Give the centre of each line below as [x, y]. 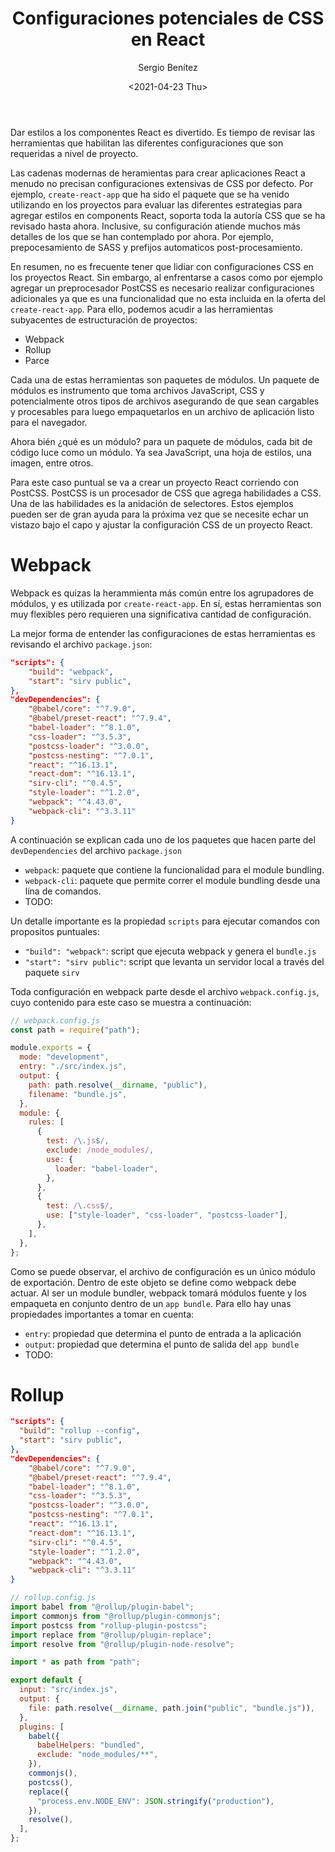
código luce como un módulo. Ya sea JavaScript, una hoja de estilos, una [161, 452]
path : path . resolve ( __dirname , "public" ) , [118, 1085]
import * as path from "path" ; [75, 1662]
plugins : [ [42, 1727]
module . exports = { [51, 1048]
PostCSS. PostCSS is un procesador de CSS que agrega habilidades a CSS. [166, 493]
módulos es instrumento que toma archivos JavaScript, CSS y [137, 390]
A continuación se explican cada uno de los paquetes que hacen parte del [163, 839]
